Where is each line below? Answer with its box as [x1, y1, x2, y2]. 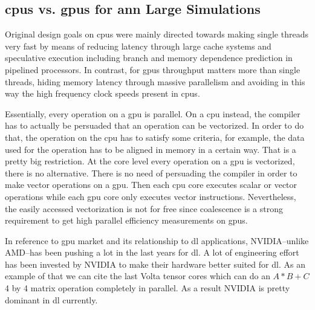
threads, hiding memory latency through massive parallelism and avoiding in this [5, 75, 305, 88]
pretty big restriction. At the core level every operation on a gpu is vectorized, [5, 155, 295, 167]
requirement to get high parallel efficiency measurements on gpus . [5, 214, 248, 227]
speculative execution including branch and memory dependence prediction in [5, 51, 293, 64]
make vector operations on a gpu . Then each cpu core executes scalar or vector [5, 178, 297, 191]
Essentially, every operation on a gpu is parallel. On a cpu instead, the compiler [5, 107, 300, 120]
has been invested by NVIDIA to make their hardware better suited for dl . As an [5, 257, 305, 270]
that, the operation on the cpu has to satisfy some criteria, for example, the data [5, 131, 305, 143]
